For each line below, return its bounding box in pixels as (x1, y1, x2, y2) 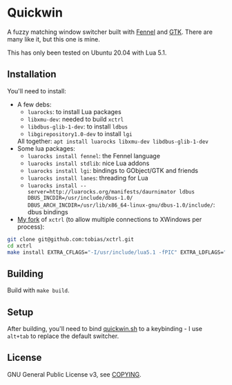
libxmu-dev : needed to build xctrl (27, 115, 124, 123)
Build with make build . (7, 286, 70, 294)
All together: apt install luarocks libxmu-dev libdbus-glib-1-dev (17, 137, 209, 145)
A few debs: (17, 100, 52, 109)
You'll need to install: (7, 86, 67, 95)
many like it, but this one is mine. (7, 35, 100, 43)
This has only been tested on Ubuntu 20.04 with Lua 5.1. (7, 48, 167, 57)
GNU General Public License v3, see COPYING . (7, 370, 142, 378)
